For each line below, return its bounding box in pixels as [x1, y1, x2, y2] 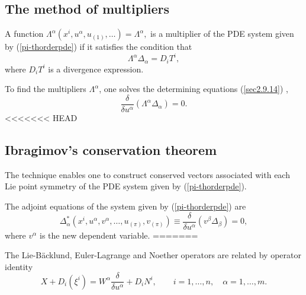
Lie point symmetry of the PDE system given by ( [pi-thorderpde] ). [5, 180, 247, 192]
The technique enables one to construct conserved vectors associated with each [5, 168, 290, 180]
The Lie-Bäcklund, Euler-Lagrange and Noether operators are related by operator [5, 249, 301, 261]
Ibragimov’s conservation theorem [5, 140, 217, 158]
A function [5, 27, 44, 40]
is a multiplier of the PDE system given [150, 27, 294, 40]
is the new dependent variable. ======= [40, 229, 198, 241]
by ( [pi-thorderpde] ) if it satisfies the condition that [5, 40, 192, 53]
